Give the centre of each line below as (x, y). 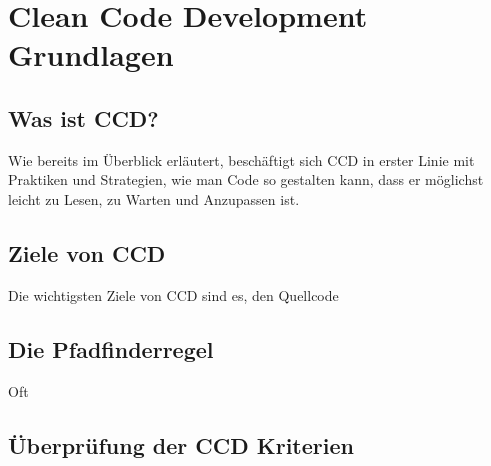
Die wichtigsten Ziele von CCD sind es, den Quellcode (173, 294)
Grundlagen (91, 54)
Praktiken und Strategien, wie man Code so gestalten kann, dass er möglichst (246, 179)
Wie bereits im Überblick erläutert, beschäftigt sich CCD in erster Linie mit (241, 159)
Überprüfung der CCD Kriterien (181, 444)
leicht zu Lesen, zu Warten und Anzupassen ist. (154, 198)
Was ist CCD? (83, 117)
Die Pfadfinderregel (111, 348)
